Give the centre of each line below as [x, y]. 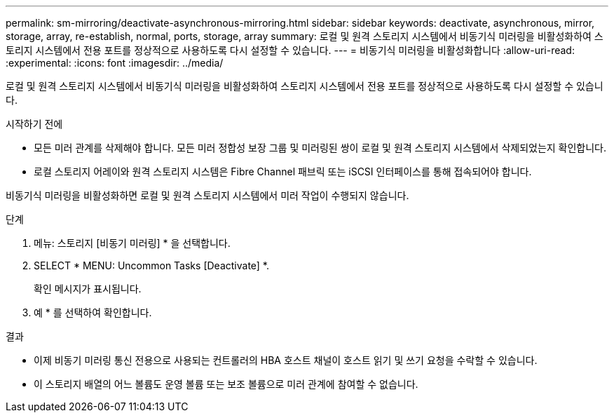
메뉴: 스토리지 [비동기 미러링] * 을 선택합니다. [132, 243]
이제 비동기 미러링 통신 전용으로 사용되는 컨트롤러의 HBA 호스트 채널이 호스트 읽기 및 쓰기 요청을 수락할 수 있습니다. [286, 360]
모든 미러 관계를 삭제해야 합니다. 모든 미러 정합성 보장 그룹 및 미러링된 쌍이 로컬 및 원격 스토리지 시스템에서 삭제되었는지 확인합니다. [320, 148]
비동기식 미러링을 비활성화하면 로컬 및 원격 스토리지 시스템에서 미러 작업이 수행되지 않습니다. [207, 195]
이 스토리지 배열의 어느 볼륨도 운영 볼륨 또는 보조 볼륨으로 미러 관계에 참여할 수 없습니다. [226, 384]
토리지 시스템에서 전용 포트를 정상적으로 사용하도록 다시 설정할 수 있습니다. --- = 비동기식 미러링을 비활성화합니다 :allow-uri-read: [290, 50]
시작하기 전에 [34, 124]
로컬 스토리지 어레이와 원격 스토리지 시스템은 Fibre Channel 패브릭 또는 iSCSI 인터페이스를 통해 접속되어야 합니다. [283, 171]
